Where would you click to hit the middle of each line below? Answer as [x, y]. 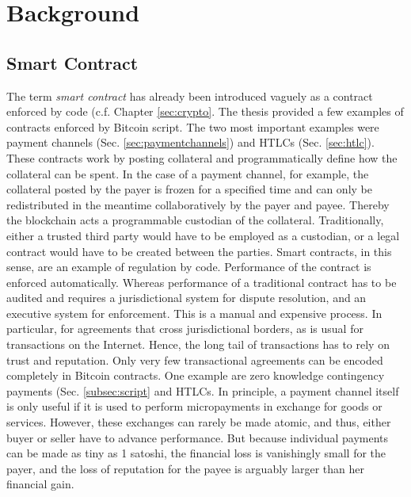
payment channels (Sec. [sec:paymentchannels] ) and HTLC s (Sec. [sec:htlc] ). [190, 142]
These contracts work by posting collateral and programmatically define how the [202, 157]
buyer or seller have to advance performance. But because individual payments [198, 437]
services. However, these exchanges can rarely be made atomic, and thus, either [199, 422]
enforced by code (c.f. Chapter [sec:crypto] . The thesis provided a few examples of [205, 111]
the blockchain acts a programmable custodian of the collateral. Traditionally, [195, 220]
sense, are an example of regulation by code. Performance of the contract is [189, 267]
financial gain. [40, 484]
